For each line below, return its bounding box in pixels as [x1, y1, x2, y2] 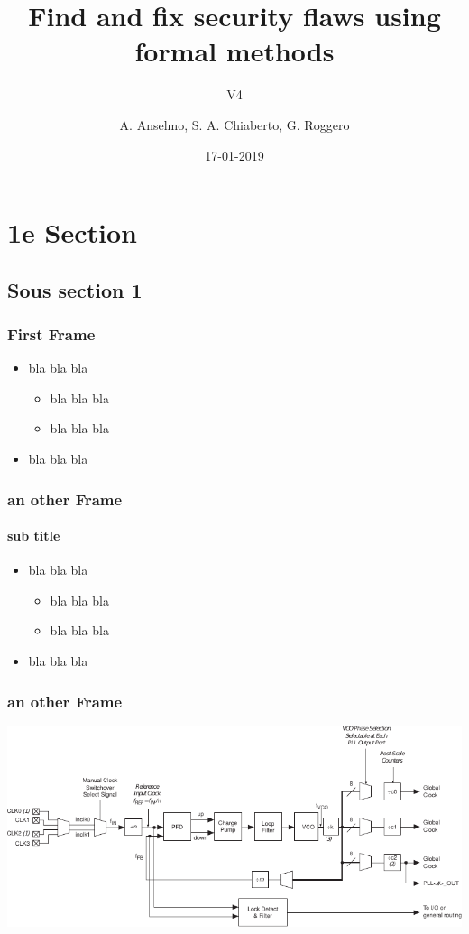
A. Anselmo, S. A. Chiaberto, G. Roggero [119, 115, 350, 134]
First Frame [7, 322, 96, 345]
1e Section [7, 214, 137, 251]
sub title [7, 526, 60, 545]
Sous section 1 [7, 275, 143, 303]
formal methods [134, 32, 335, 69]
